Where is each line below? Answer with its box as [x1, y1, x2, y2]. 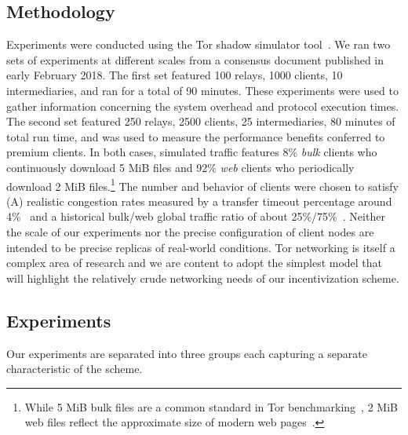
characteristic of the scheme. [6, 360, 143, 377]
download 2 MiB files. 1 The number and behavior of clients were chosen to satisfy [6, 175, 399, 194]
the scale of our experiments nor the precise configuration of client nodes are [6, 223, 374, 239]
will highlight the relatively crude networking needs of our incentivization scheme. [6, 269, 399, 286]
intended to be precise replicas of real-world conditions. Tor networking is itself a [6, 239, 395, 255]
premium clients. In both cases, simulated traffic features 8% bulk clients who [6, 144, 377, 160]
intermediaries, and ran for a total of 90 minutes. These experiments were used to [6, 82, 399, 98]
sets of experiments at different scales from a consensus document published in [6, 51, 384, 68]
